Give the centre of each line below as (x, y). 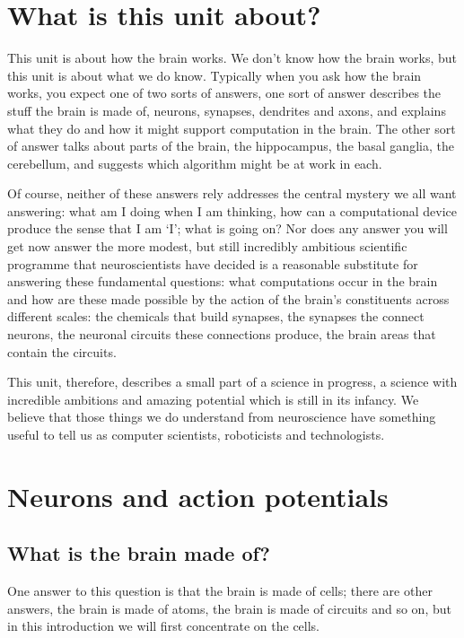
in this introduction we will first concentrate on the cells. (164, 626)
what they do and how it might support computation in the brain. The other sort (232, 128)
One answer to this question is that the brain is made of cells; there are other (220, 591)
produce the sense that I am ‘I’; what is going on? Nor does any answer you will (228, 228)
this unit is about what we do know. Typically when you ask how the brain (214, 75)
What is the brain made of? (139, 553)
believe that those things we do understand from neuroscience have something (222, 417)
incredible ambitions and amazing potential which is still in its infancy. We (213, 399)
